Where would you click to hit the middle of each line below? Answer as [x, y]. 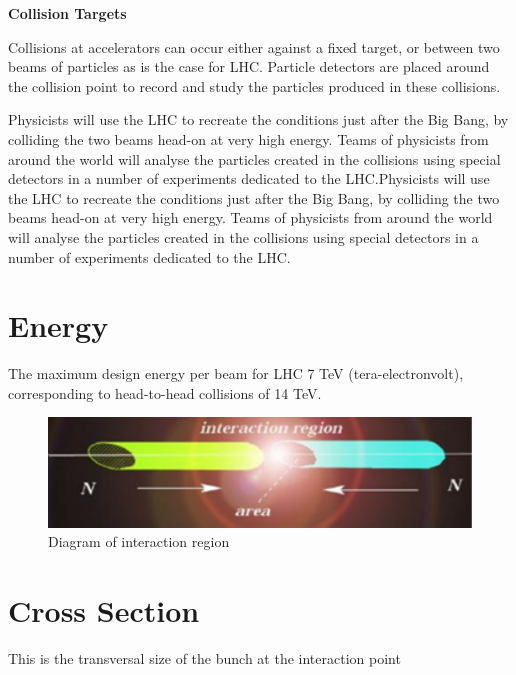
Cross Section [104, 610]
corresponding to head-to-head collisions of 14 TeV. [165, 392]
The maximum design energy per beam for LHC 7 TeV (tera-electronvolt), [236, 373]
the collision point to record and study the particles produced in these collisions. [254, 85]
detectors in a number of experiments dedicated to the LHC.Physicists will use [249, 178]
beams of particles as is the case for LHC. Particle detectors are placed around [249, 66]
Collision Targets [67, 13]
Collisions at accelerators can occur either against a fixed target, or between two [254, 46]
